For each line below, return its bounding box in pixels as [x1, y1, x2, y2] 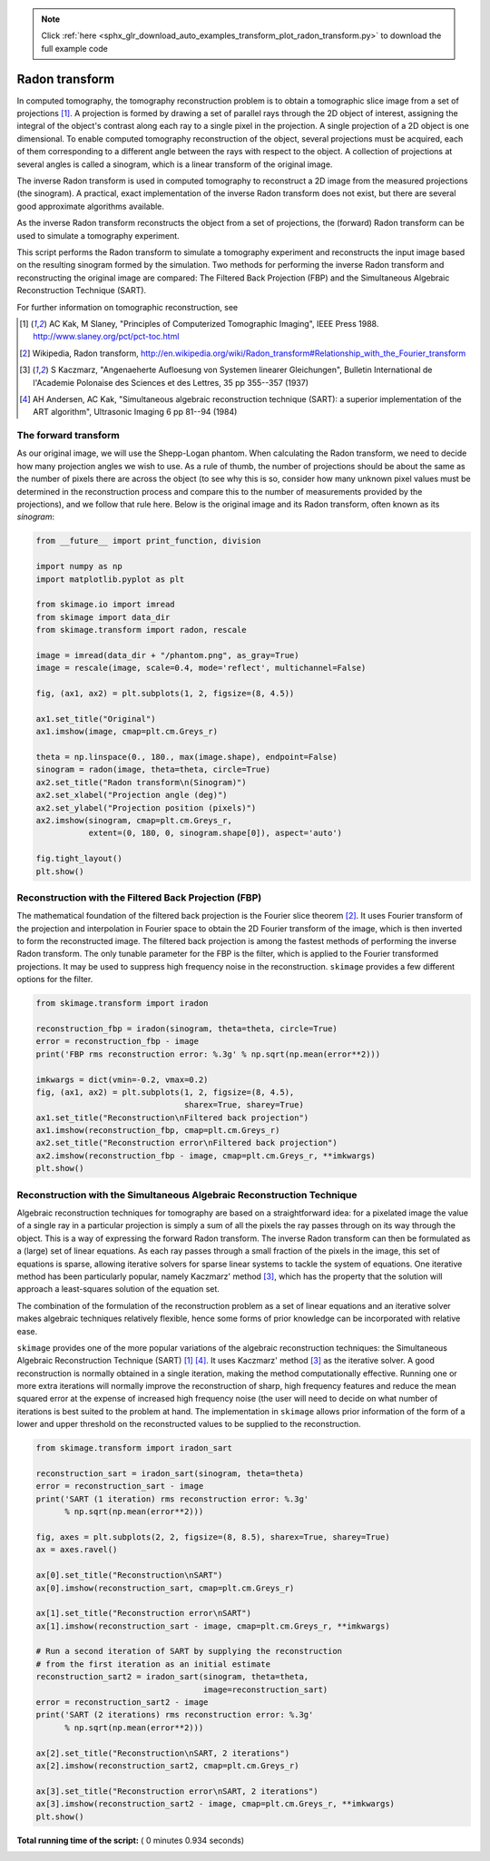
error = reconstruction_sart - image [35, 1481, 204, 1492]
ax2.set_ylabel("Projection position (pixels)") [35, 802, 257, 812]
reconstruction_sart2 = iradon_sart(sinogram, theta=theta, [35, 1671, 309, 1682]
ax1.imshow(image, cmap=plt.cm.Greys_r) [35, 726, 218, 737]
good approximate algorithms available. [16, 201, 165, 212]
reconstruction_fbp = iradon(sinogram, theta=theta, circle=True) [35, 1023, 338, 1034]
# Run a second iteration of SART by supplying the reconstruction [35, 1646, 343, 1657]
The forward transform [16, 429, 120, 442]
